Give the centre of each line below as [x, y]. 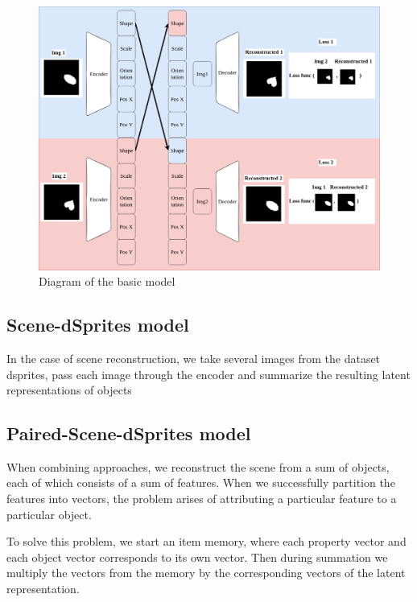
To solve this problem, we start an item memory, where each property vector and [206, 541]
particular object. [49, 514]
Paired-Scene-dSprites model [129, 433]
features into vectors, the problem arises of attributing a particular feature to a [202, 499]
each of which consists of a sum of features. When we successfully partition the [201, 482]
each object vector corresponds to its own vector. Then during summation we [197, 557]
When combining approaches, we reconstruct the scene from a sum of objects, [198, 466]
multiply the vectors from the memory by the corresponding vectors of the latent [206, 573]
